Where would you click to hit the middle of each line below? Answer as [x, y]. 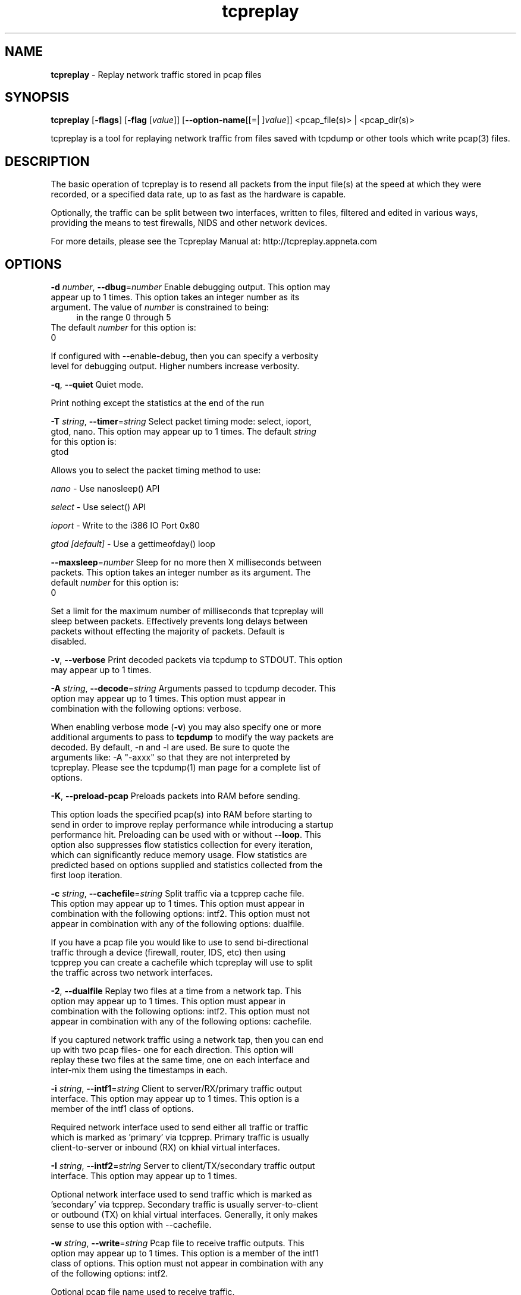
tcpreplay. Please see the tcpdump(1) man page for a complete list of [186, 768]
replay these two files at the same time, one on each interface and [180, 1060]
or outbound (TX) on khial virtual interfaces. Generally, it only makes [184, 1215]
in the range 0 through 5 [124, 318]
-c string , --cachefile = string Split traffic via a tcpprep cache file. [178, 894]
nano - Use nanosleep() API [105, 489]
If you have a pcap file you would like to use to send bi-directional [180, 942]
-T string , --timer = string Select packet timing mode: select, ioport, [181, 422]
